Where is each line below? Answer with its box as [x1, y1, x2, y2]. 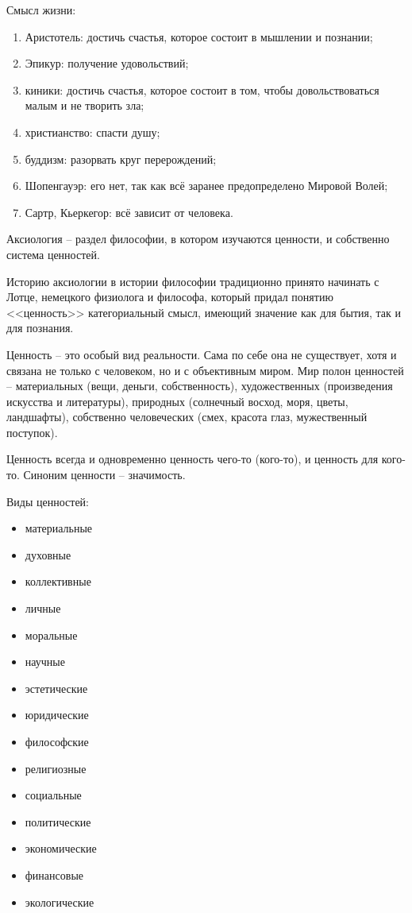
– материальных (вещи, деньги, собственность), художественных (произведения [6, 377, 393, 394]
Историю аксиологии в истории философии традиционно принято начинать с [6, 273, 379, 289]
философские [25, 733, 89, 749]
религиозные [25, 760, 87, 776]
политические [25, 813, 91, 830]
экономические [25, 840, 97, 857]
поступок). [6, 424, 58, 440]
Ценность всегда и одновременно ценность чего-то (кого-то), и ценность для [6, 451, 379, 467]
